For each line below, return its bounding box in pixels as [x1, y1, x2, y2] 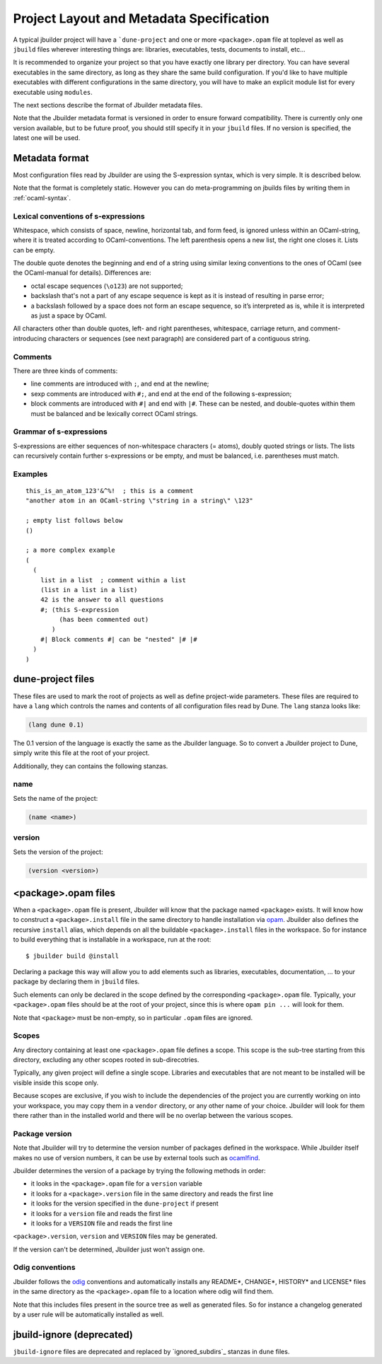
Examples [13, 469, 48, 479]
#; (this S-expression [40, 606, 120, 613]
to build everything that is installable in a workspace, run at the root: [13, 935, 212, 944]
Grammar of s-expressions [13, 427, 108, 437]
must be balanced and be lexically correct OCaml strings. [30, 409, 198, 417]
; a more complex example [25, 546, 116, 555]
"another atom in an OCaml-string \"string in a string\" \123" [25, 497, 254, 505]
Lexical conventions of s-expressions [13, 211, 145, 221]
